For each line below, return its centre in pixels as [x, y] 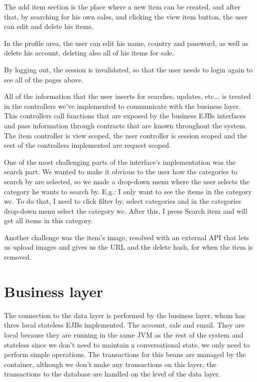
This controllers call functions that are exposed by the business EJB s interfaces [125, 116]
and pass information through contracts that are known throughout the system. [126, 125]
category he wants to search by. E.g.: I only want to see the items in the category [128, 191]
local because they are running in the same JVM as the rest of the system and [124, 334]
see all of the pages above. [44, 79]
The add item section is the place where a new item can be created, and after [122, 6]
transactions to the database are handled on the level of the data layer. [113, 374]
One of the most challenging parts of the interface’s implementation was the [120, 162]
